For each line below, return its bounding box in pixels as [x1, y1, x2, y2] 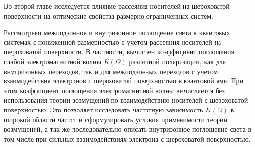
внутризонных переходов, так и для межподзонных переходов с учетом [4, 66, 218, 76]
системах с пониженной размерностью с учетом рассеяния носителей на [4, 37, 221, 47]
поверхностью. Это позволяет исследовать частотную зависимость [4, 104, 203, 114]
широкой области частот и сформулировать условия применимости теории [4, 114, 227, 124]
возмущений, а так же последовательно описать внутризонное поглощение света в [4, 124, 252, 134]
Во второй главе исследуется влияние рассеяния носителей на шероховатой [4, 1, 230, 11]
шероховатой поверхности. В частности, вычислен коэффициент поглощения [4, 46, 234, 57]
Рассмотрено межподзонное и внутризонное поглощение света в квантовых [4, 27, 230, 37]
